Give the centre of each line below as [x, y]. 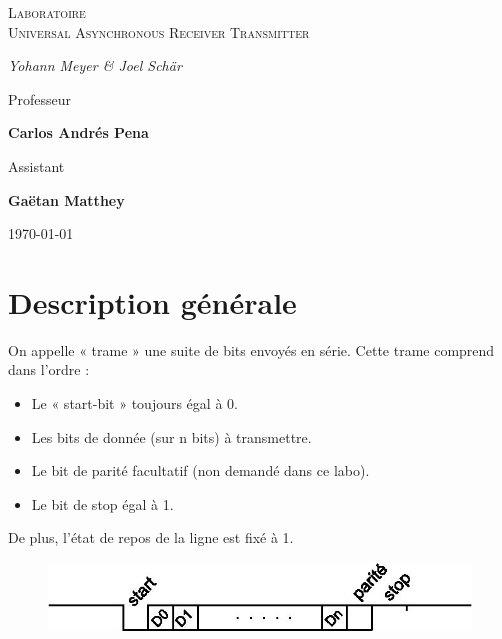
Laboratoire [47, 12]
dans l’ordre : [49, 369]
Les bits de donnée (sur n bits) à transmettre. [171, 436]
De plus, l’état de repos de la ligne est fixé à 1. [151, 537]
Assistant [36, 165]
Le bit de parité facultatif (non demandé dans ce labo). [200, 470]
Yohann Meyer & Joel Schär [95, 65]
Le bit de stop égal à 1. [102, 503]
